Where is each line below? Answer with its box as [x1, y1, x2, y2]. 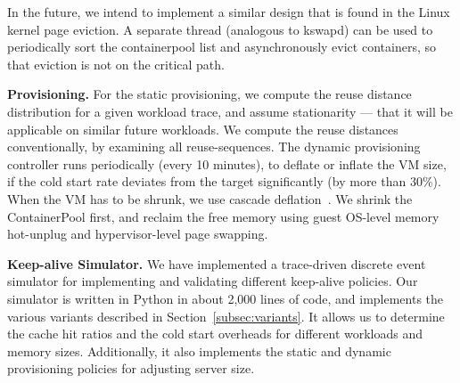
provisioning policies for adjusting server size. [7, 359, 255, 378]
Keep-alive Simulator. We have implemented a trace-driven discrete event [7, 254, 426, 273]
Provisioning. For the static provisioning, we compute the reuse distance [7, 85, 412, 103]
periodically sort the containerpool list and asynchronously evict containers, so [7, 37, 436, 56]
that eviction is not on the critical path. [7, 54, 225, 73]
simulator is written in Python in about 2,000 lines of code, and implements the [7, 289, 444, 307]
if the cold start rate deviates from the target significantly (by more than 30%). [7, 172, 441, 191]
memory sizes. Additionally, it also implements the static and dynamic [7, 341, 391, 360]
